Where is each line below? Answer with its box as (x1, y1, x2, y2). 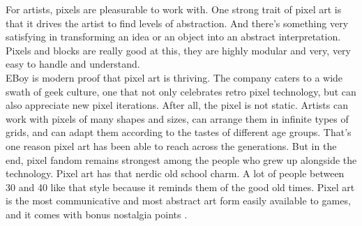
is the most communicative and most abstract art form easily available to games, (6, 193, 351, 208)
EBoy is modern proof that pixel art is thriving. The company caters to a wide (6, 70, 343, 84)
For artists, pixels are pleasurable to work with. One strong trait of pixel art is (6, 2, 342, 16)
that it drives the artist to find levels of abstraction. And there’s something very (6, 15, 349, 30)
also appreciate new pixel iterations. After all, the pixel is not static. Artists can (6, 98, 348, 112)
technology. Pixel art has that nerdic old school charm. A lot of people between (6, 166, 345, 181)
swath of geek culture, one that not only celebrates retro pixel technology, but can (6, 84, 356, 98)
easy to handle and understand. (6, 56, 140, 71)
